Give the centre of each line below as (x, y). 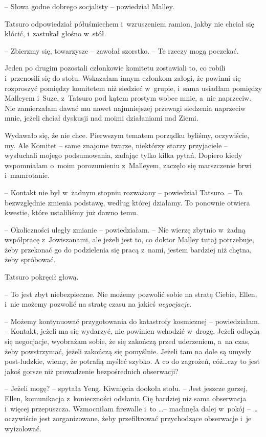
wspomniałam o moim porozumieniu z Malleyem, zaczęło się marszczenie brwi (128, 165)
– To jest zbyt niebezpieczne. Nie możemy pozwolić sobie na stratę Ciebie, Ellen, (131, 294)
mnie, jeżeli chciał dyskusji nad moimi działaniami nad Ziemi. (102, 118)
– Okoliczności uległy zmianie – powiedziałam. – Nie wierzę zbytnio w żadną (125, 229)
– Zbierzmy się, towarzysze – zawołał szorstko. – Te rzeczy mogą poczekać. (122, 50)
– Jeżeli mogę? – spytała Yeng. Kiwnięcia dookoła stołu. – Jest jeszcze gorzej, (126, 388)
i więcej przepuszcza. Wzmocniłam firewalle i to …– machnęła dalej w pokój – (128, 408)
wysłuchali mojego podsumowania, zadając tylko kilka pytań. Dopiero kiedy (124, 155)
